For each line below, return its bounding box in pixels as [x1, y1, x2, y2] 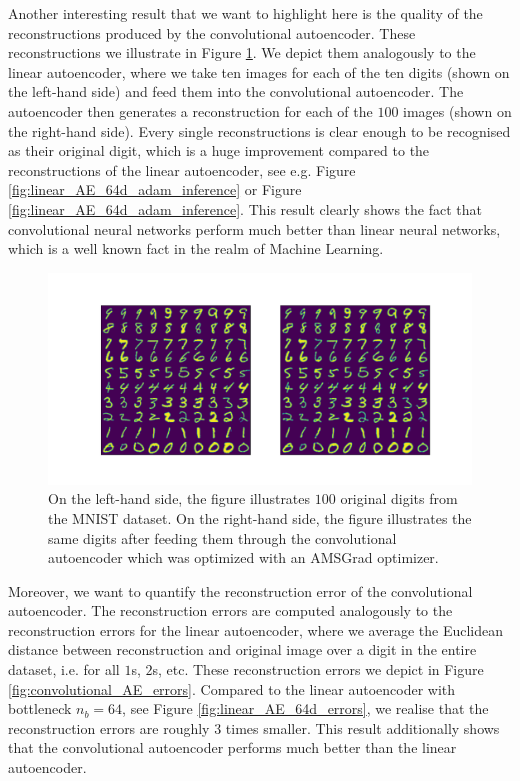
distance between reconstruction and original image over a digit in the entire [8, 639, 477, 660]
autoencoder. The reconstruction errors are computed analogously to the [8, 600, 453, 621]
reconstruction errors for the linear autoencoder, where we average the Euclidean [8, 619, 504, 640]
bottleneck [8, 698, 72, 719]
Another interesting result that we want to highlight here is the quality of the [8, 3, 483, 23]
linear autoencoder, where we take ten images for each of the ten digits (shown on [8, 61, 510, 82]
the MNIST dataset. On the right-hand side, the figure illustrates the [48, 507, 472, 528]
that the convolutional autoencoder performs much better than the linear [8, 737, 457, 758]
